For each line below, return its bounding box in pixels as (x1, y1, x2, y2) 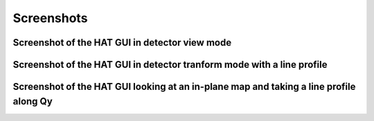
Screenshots (12, 10, 88, 26)
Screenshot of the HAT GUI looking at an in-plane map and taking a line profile (12, 81, 356, 93)
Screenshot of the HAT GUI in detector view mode (12, 37, 232, 48)
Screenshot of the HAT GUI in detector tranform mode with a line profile (12, 59, 328, 71)
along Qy (12, 95, 53, 107)
